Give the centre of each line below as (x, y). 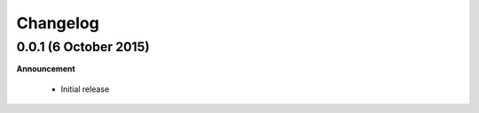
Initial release (85, 89)
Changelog (58, 23)
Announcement (46, 69)
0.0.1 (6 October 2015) (83, 47)
